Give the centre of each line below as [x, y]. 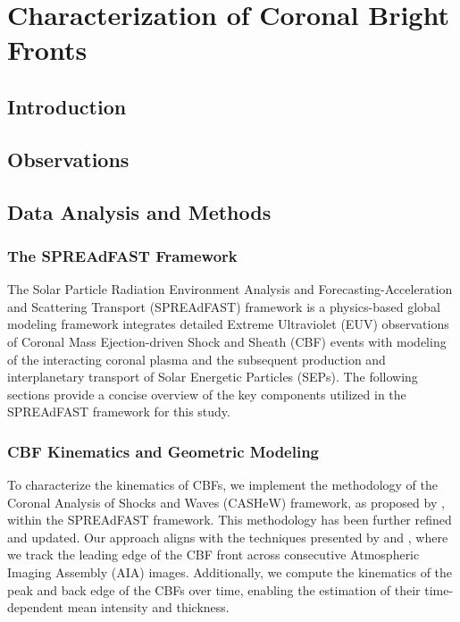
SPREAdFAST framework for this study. [119, 412]
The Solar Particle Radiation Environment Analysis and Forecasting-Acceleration [230, 289]
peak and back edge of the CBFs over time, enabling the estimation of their [214, 589]
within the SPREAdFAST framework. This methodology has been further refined [230, 520]
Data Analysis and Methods [139, 211]
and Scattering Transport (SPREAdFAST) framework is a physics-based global [224, 306]
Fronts [47, 50]
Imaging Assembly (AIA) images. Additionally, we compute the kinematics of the [230, 572]
